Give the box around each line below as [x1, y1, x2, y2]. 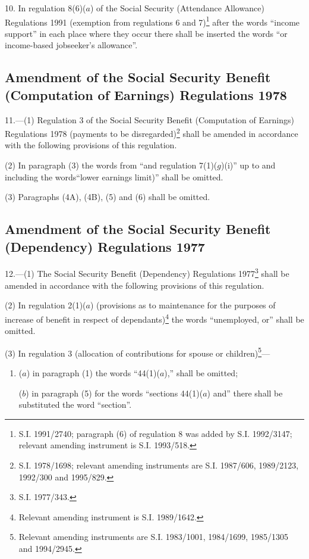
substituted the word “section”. [18, 398, 132, 411]
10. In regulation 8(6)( [5, 2, 86, 14]
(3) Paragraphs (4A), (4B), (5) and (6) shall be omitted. [5, 191, 210, 203]
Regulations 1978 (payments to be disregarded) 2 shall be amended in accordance [5, 126, 298, 139]
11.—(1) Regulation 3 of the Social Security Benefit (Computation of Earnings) [5, 113, 294, 126]
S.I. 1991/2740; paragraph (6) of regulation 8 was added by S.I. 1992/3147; [18, 427, 292, 439]
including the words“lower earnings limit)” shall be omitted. [5, 170, 223, 183]
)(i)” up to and [221, 159, 276, 171]
